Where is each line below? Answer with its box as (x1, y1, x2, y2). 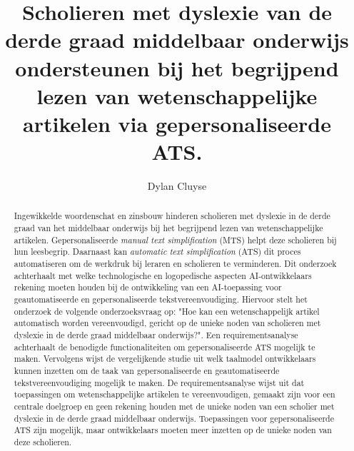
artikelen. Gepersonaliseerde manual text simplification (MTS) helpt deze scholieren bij (14, 233, 337, 245)
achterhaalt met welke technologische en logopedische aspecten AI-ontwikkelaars (14, 269, 312, 281)
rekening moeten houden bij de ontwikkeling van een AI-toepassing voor (14, 281, 282, 293)
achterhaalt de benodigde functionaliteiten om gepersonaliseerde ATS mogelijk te (14, 340, 315, 353)
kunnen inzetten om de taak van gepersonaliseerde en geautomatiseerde (14, 364, 280, 376)
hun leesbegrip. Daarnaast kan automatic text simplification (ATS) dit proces (14, 245, 301, 258)
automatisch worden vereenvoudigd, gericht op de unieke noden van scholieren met (14, 317, 321, 329)
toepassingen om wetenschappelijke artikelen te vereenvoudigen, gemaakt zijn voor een (14, 388, 335, 400)
